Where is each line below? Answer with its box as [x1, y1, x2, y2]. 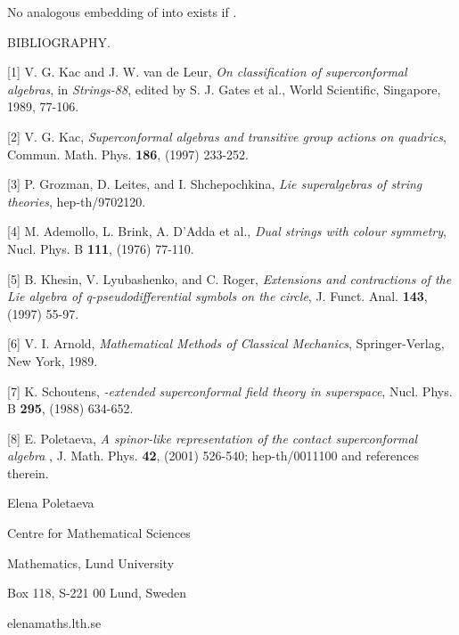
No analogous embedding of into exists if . [7, 3, 237, 20]
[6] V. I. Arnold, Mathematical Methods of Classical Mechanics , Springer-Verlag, [7, 334, 445, 353]
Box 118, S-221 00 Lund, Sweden [7, 583, 187, 602]
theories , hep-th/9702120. [7, 191, 146, 210]
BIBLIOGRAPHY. [7, 32, 111, 51]
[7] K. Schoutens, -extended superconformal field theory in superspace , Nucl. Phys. [7, 381, 453, 400]
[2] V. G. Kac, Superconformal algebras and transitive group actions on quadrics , [7, 126, 447, 145]
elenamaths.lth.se [7, 613, 102, 631]
